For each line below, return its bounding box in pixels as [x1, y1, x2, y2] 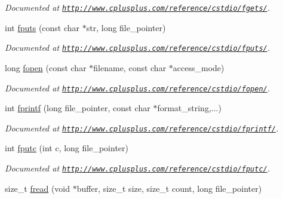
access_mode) [173, 61, 224, 74]
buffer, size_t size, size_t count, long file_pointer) [76, 182, 262, 194]
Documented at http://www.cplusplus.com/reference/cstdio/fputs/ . [5, 41, 270, 54]
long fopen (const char [5, 61, 87, 74]
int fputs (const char [5, 21, 80, 33]
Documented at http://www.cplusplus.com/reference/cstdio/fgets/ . [5, 1, 270, 13]
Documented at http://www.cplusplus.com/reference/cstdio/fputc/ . [5, 162, 270, 174]
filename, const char [93, 61, 167, 74]
